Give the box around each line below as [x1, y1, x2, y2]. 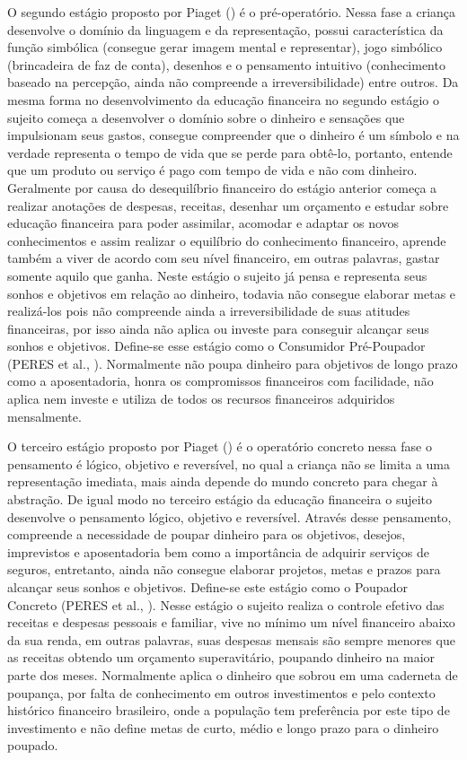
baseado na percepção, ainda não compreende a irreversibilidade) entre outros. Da [7, 73, 459, 92]
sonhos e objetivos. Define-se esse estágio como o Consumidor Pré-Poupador [7, 336, 426, 355]
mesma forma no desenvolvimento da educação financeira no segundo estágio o [7, 90, 440, 109]
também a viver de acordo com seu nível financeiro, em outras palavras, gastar [7, 249, 440, 267]
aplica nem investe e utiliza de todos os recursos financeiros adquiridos [7, 389, 395, 408]
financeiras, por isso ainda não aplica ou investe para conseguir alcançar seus [7, 319, 429, 337]
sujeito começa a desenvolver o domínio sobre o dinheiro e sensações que [7, 108, 405, 127]
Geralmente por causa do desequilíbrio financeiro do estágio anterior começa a [7, 178, 437, 197]
